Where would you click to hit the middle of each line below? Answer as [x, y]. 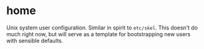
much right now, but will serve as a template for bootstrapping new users [99, 34]
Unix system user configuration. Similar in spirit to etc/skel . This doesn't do [102, 28]
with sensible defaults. [35, 40]
